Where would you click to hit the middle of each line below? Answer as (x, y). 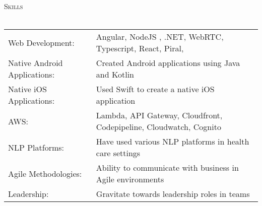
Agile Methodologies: (45, 173)
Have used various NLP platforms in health (173, 142)
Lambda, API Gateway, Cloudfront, (159, 115)
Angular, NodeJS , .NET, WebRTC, (160, 37)
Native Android (36, 63)
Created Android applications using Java (168, 63)
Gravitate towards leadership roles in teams (173, 194)
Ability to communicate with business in (167, 168)
